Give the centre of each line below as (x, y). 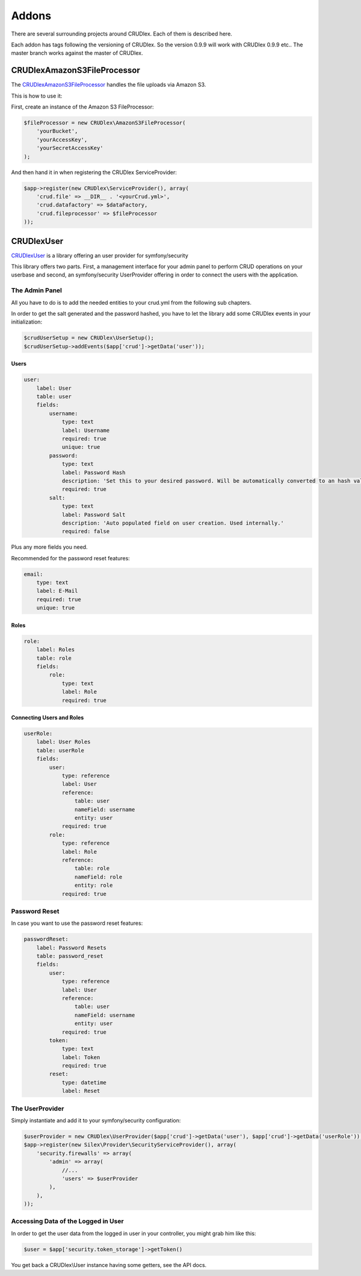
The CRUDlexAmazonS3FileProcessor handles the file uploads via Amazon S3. (109, 85)
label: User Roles (63, 742)
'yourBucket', (57, 131)
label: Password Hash (94, 472)
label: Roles (56, 650)
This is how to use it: (37, 96)
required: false (86, 531)
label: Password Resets (71, 948)
